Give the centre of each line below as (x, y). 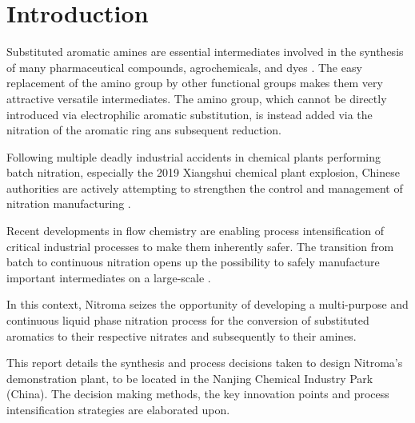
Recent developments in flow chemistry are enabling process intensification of (195, 231)
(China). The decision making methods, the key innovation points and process (198, 394)
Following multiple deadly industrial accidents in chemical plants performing (194, 156)
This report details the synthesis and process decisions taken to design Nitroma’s (205, 363)
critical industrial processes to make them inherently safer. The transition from (200, 246)
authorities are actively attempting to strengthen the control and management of (205, 188)
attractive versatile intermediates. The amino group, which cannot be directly (197, 98)
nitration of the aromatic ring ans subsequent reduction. (144, 130)
